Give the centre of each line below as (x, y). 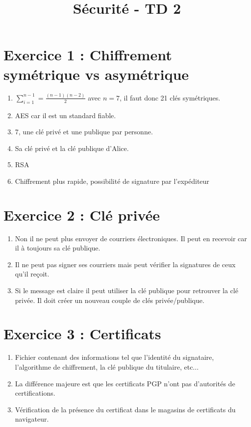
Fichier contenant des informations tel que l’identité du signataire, (114, 357)
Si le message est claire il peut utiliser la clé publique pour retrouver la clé (126, 290)
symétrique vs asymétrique (96, 74)
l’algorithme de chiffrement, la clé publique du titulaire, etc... (107, 366)
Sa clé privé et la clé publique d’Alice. (72, 148)
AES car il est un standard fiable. (65, 115)
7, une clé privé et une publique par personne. (84, 132)
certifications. (35, 393)
